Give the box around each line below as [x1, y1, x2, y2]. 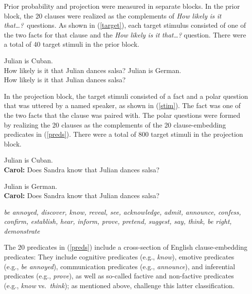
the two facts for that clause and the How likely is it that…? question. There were [4, 29, 246, 39]
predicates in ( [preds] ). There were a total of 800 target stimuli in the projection [4, 129, 243, 139]
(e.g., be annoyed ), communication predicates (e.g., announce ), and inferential [4, 261, 235, 271]
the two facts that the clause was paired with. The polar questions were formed [4, 110, 240, 120]
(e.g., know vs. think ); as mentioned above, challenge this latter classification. [4, 280, 235, 290]
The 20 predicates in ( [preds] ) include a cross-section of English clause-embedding [4, 242, 248, 252]
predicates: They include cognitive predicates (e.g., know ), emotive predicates [4, 252, 234, 262]
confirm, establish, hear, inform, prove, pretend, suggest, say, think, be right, [4, 216, 232, 226]
